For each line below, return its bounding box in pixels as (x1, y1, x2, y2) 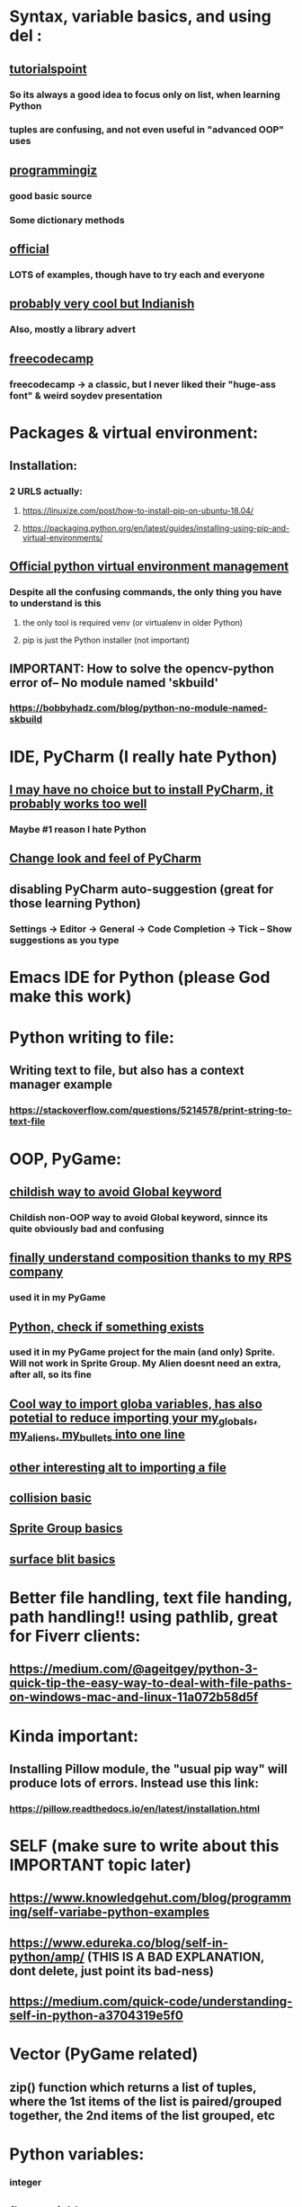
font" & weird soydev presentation (9, 389, 163, 401)
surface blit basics (9, 1551, 116, 1567)
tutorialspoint (9, 61, 87, 77)
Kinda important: (9, 1725, 139, 1746)
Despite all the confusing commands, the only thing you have (9, 585, 282, 598)
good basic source (9, 189, 93, 202)
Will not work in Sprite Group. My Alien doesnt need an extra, (9, 1357, 281, 1370)
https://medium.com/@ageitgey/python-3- (9, 1662, 259, 1677)
